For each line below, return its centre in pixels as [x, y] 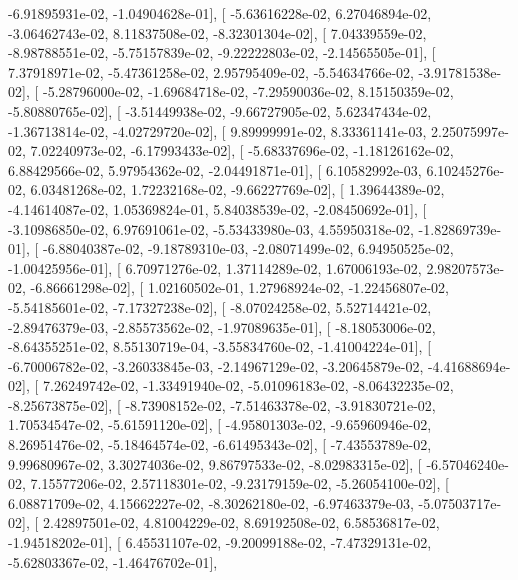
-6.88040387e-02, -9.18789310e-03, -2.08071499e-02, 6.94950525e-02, [248, 248]
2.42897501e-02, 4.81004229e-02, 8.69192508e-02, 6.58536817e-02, [241, 522]
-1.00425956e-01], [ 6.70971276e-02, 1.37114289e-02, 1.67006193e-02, [215, 267]
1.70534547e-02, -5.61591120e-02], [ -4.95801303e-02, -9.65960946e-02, [220, 424]
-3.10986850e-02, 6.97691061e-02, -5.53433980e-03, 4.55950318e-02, [211, 228]
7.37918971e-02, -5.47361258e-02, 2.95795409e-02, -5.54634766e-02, [211, 71]
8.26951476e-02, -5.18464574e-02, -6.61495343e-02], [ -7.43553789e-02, [220, 444]
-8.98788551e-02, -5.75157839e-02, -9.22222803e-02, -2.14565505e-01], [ [222, 52]
